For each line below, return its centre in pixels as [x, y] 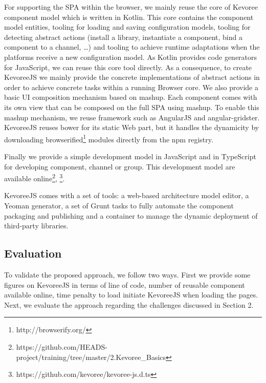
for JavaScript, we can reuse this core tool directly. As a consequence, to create [128, 67]
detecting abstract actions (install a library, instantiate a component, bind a [123, 37]
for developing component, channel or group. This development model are [120, 166]
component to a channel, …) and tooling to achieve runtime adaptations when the [132, 47]
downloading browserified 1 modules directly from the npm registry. [109, 138]
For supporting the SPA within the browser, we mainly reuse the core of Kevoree [131, 7]
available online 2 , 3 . [35, 177]
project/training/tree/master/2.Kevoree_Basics [91, 357]
